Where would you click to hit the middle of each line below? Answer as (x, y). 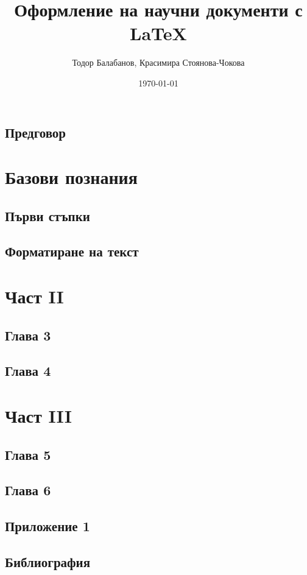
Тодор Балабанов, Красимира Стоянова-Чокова (158, 62)
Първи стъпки (48, 215)
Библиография (48, 561)
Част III (38, 415)
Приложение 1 (48, 526)
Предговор (36, 132)
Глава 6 (28, 490)
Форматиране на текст (72, 251)
